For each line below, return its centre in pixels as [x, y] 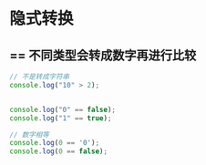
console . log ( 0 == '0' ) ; [55, 143]
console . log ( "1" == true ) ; [61, 118]
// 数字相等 [30, 134]
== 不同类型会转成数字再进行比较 [103, 55]
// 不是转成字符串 [40, 77]
